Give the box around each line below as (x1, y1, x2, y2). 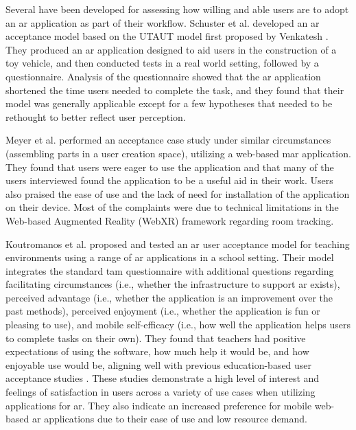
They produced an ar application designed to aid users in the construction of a (5, 42, 337, 56)
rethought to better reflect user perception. (5, 109, 186, 124)
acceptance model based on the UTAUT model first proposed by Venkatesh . (5, 29, 329, 43)
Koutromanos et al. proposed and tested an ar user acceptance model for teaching (5, 236, 350, 251)
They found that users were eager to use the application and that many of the (5, 159, 334, 174)
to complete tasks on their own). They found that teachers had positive (5, 330, 306, 345)
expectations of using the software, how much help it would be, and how (5, 344, 309, 359)
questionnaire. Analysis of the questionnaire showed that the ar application (5, 69, 321, 83)
